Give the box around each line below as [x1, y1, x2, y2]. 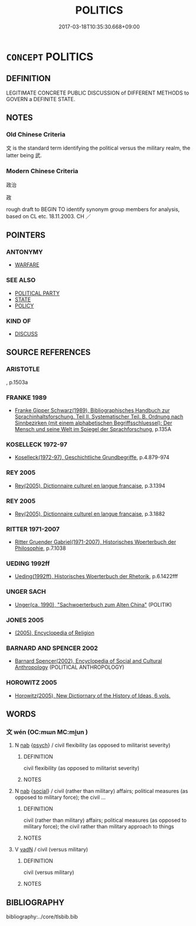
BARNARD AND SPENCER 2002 [6, 644, 99, 652]
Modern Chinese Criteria [6, 167, 79, 175]
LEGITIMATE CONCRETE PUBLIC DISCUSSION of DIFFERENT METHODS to [6, 89, 190, 96]
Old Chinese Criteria [6, 131, 66, 139]
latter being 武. [6, 152, 43, 159]
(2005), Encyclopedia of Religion [14, 629, 94, 636]
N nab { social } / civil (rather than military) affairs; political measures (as [14, 788, 188, 795]
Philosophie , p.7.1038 [14, 545, 66, 552]
